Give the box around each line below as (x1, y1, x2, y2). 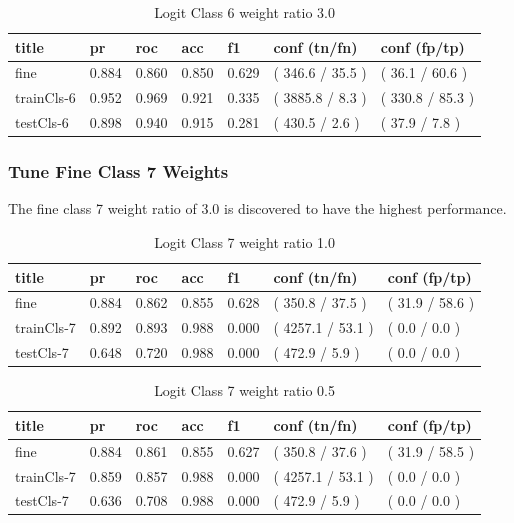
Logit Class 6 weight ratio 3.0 (154, 2, 335, 22)
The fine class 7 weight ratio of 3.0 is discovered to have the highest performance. (8, 198, 507, 219)
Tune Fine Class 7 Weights (8, 159, 229, 184)
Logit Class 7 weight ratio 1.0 (154, 232, 335, 253)
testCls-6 (15, 112, 69, 133)
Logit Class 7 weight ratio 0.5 (154, 380, 335, 401)
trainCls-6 (15, 87, 76, 108)
